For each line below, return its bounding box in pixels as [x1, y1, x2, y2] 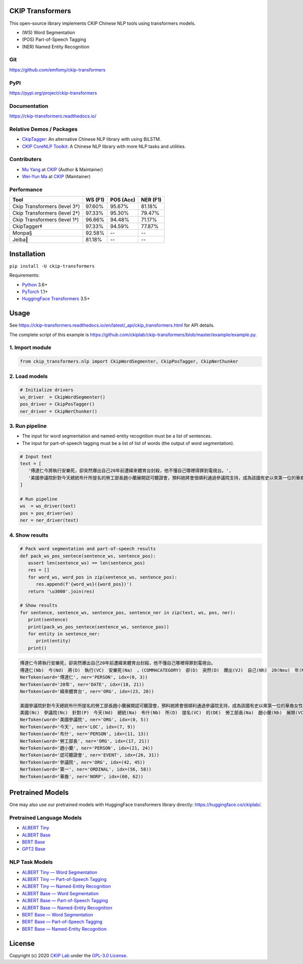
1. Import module [9, 344, 52, 351]
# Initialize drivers [20, 387, 74, 393]
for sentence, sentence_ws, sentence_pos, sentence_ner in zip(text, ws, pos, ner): [20, 610, 236, 615]
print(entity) [36, 638, 71, 644]
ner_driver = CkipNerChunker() [20, 408, 98, 414]
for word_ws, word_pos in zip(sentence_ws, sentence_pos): [28, 574, 177, 580]
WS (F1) [85, 196, 105, 204]
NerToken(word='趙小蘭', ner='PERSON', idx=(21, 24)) [20, 745, 154, 751]
